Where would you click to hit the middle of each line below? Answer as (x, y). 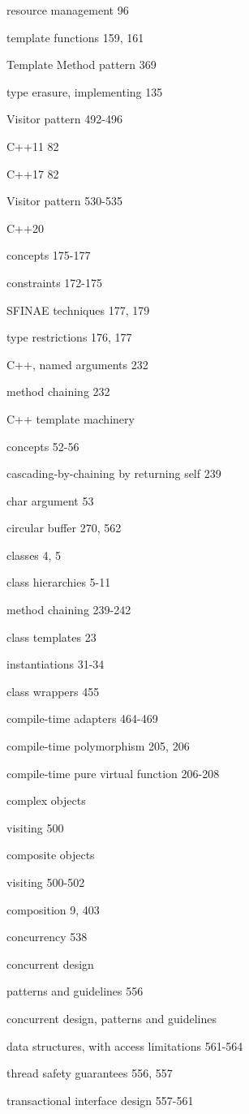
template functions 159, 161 (75, 37)
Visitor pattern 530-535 (64, 201)
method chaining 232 (58, 391)
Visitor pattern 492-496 (64, 119)
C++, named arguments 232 (77, 364)
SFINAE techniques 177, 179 (78, 310)
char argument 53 (50, 500)
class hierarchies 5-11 (59, 582)
